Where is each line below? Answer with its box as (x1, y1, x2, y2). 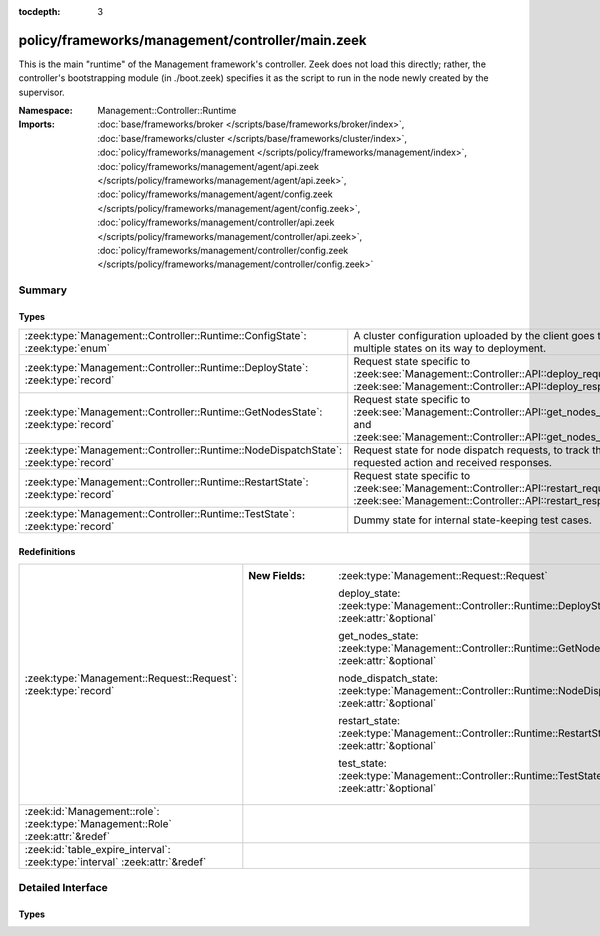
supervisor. (18, 86, 65, 98)
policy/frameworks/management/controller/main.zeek (18, 31, 367, 49)
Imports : (18, 118, 55, 130)
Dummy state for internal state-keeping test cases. (353, 513, 592, 527)
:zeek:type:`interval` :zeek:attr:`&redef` (24, 855, 207, 869)
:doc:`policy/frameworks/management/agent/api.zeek (97, 160, 320, 172)
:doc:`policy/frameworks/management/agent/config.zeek (97, 188, 334, 200)
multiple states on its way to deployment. (353, 341, 547, 355)
